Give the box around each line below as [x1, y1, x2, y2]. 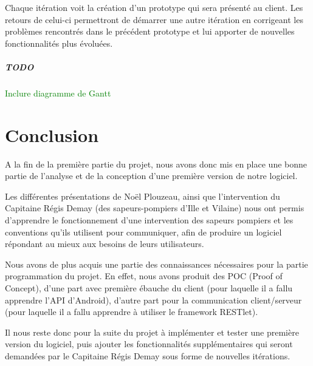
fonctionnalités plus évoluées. [5, 36, 113, 49]
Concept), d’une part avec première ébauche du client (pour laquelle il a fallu [5, 282, 293, 294]
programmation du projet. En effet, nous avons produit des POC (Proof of [5, 269, 283, 282]
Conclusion [5, 122, 99, 147]
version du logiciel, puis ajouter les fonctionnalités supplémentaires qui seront [5, 337, 293, 350]
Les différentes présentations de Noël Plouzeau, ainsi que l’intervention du [5, 189, 280, 202]
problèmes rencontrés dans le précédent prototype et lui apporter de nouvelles [5, 25, 295, 38]
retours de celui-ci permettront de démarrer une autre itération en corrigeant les [5, 13, 303, 25]
